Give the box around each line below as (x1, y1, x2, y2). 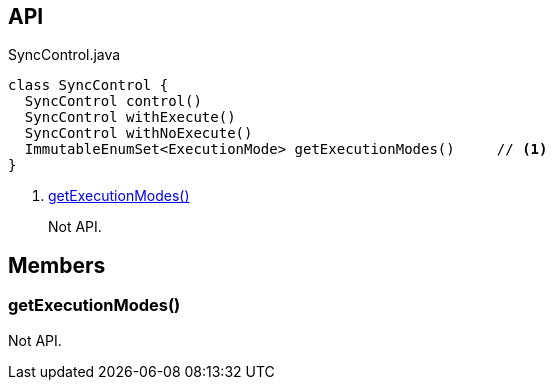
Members (8, 252, 106, 278)
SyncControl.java (8, 46, 121, 64)
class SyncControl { (8, 77, 169, 94)
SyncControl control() (24, 93, 202, 110)
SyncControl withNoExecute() (24, 125, 253, 142)
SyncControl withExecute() (24, 109, 236, 126)
